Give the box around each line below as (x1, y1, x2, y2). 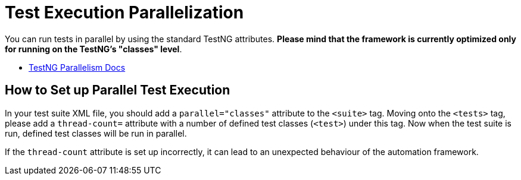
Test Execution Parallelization (5, 2, 244, 23)
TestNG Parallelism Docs (29, 62, 126, 72)
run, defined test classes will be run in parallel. (5, 128, 187, 138)
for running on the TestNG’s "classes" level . (5, 43, 182, 54)
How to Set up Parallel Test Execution (5, 83, 230, 98)
